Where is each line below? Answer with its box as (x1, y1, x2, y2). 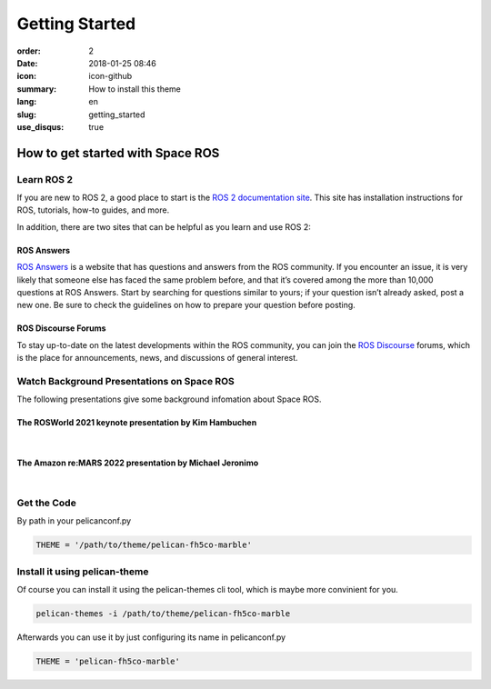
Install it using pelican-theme (16, 564, 149, 577)
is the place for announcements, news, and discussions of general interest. (16, 353, 299, 364)
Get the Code (16, 496, 76, 509)
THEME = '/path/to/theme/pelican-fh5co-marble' (35, 540, 252, 550)
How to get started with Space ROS (16, 145, 220, 161)
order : (16, 45, 41, 56)
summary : (16, 83, 57, 95)
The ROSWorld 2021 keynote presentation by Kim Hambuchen (16, 417, 257, 428)
